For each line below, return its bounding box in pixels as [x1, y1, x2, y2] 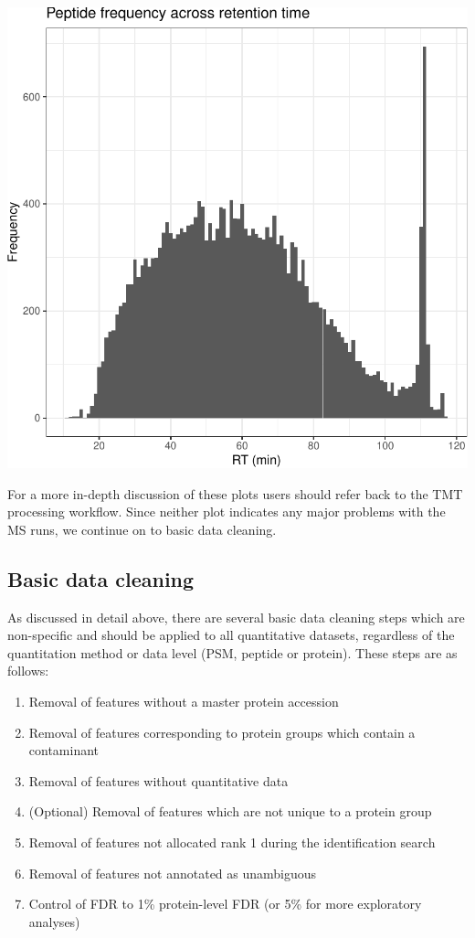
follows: [7, 661, 49, 680]
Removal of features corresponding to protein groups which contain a [28, 722, 416, 741]
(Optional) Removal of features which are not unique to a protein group [28, 802, 432, 821]
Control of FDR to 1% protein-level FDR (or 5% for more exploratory [28, 894, 422, 913]
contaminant [28, 741, 100, 760]
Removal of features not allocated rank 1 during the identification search [28, 832, 436, 851]
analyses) [28, 911, 80, 931]
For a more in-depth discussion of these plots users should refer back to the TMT [7, 484, 463, 503]
